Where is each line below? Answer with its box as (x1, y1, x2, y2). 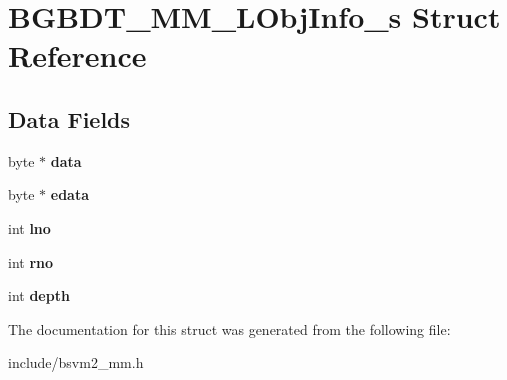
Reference (8, 35, 147, 76)
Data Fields (8, 103, 131, 134)
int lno (8, 217, 51, 238)
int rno (8, 251, 54, 272)
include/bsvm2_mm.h (8, 352, 144, 373)
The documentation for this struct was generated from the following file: (8, 318, 451, 339)
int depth (8, 285, 70, 306)
